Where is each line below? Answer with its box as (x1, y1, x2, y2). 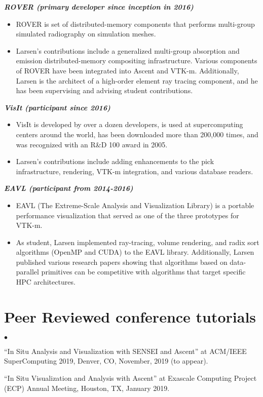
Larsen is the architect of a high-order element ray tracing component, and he (16, 75, 258, 86)
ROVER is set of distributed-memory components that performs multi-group (16, 18, 255, 29)
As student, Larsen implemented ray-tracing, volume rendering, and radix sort (16, 236, 259, 247)
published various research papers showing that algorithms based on (16, 256, 228, 267)
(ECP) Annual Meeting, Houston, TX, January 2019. (4, 382, 170, 393)
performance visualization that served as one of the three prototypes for (16, 210, 239, 220)
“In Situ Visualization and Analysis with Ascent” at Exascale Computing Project (4, 372, 257, 383)
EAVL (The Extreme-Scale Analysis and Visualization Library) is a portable (16, 200, 254, 210)
